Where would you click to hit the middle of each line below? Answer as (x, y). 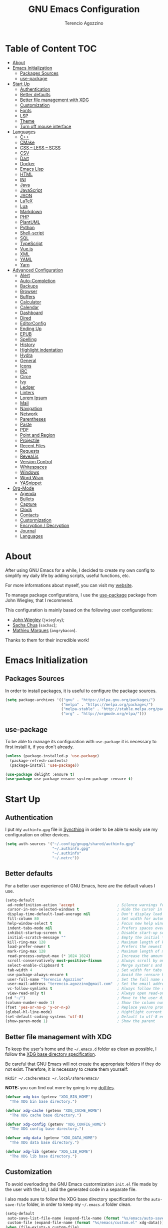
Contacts (29, 515)
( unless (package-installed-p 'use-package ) (52, 756)
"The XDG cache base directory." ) (45, 1115)
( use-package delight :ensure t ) (40, 774)
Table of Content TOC (51, 48)
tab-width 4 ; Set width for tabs (85, 970)
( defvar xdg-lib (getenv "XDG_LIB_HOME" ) (49, 1152)
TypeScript (31, 243)
